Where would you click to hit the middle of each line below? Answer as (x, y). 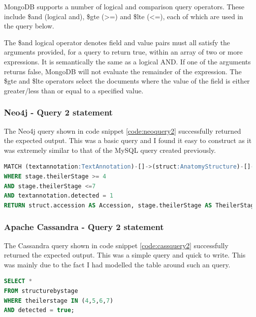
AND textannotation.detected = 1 (59, 196)
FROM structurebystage (41, 291)
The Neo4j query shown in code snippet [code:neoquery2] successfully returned (123, 130)
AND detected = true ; (39, 310)
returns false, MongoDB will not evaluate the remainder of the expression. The (123, 71)
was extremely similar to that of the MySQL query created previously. (110, 150)
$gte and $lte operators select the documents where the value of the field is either (127, 81)
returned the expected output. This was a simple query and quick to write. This (125, 255)
